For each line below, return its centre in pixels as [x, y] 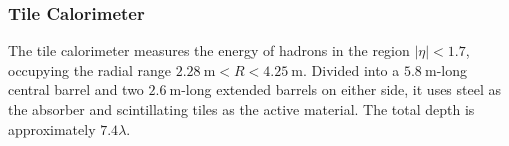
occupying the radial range [90, 69]
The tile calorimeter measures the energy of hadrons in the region [209, 50]
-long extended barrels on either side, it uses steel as [341, 89]
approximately [52, 128]
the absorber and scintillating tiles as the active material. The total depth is [241, 109]
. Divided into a [351, 69]
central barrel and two [76, 89]
